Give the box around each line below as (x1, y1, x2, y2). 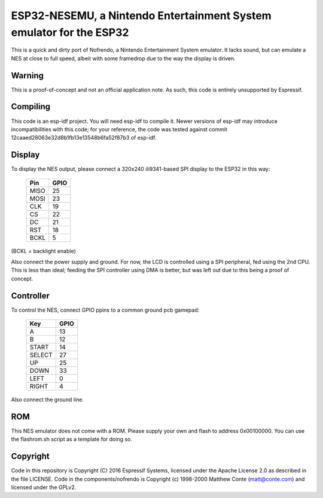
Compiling (11, 102, 51, 112)
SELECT (29, 351, 53, 359)
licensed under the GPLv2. (11, 484, 77, 491)
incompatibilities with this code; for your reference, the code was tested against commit (11, 125, 227, 133)
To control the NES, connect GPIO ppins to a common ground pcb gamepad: (11, 306, 200, 313)
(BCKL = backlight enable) (11, 247, 76, 254)
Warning (11, 70, 44, 81)
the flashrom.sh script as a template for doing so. (11, 436, 133, 443)
